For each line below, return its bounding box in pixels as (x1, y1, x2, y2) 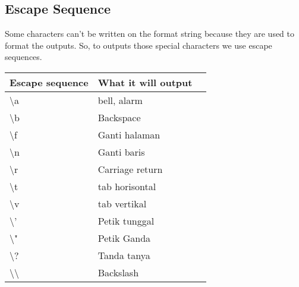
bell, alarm (97, 93, 143, 107)
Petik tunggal (97, 213, 155, 228)
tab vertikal (97, 196, 147, 210)
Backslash (97, 265, 139, 279)
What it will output (97, 75, 193, 89)
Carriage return (97, 162, 163, 176)
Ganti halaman (97, 127, 160, 141)
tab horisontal (97, 179, 156, 193)
